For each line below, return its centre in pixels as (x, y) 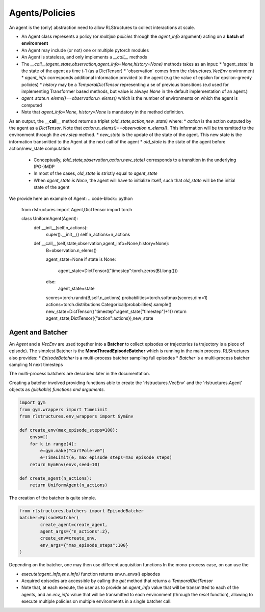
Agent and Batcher (39, 332)
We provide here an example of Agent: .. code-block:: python (71, 198)
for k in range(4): (53, 444)
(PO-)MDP (44, 167)
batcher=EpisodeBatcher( (49, 518)
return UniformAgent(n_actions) (69, 485)
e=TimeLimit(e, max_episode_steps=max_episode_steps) (106, 458)
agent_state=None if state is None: (81, 259)
